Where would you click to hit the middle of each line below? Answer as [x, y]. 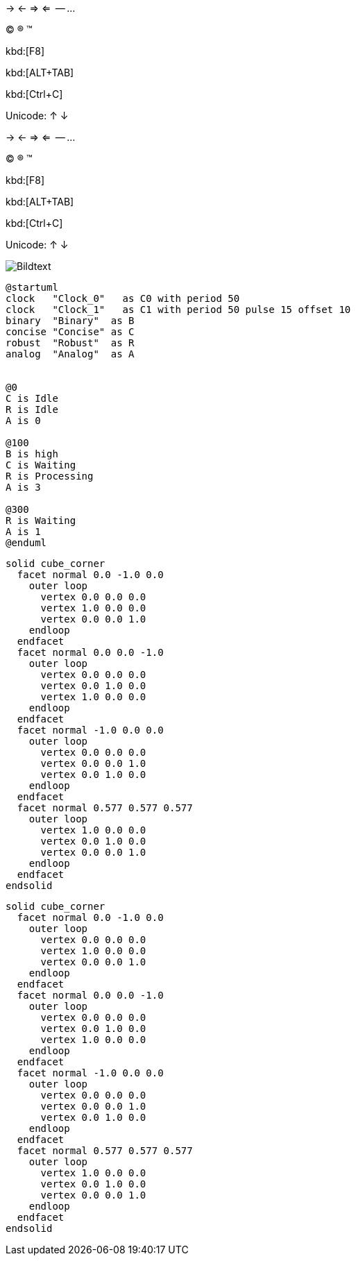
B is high [32, 454]
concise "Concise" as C [70, 332]
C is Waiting [41, 465]
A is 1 [23, 532]
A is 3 [23, 487]
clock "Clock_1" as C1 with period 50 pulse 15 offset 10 [178, 310]
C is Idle [32, 398]
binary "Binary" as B [70, 321]
